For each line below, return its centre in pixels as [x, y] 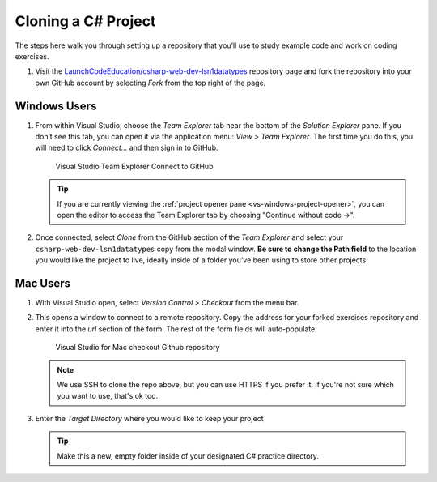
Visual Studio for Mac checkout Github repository [138, 348]
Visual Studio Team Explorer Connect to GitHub [134, 166]
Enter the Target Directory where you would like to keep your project [149, 418]
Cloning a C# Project [85, 21]
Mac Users [43, 283]
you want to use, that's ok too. [107, 396]
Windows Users [56, 106]
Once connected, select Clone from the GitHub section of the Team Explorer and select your [189, 237]
